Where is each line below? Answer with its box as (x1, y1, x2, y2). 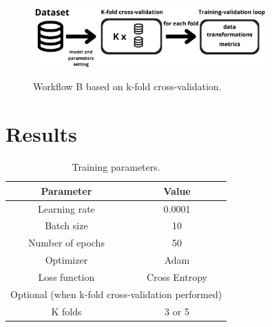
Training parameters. (72, 160, 160, 174)
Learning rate (38, 201, 95, 215)
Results (6, 120, 77, 148)
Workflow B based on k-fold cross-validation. (33, 79, 222, 94)
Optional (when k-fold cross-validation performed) (10, 286, 222, 301)
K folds (51, 304, 82, 318)
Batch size (45, 218, 88, 233)
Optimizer (45, 253, 88, 267)
